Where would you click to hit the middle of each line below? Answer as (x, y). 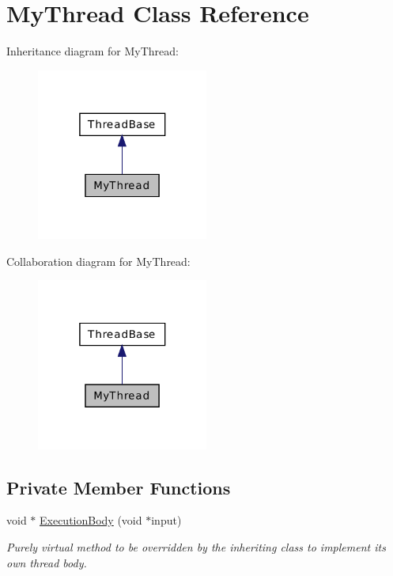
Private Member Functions (119, 487)
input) (166, 520)
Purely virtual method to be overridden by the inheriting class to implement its (196, 546)
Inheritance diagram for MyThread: (93, 51)
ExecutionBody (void (91, 520)
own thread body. (47, 562)
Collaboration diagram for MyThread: (98, 261)
